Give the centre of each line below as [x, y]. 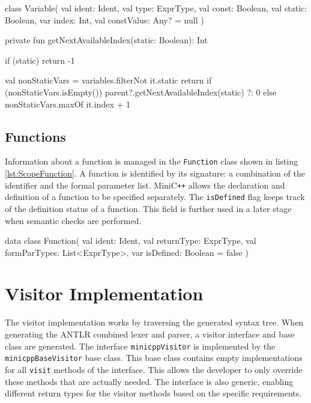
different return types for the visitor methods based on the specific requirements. [153, 393]
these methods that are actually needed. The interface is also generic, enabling [149, 381]
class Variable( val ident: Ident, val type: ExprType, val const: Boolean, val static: [156, 8]
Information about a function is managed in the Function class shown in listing [152, 161]
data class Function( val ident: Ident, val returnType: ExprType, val [131, 241]
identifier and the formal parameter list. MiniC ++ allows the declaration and [145, 185]
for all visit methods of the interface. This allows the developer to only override [154, 369]
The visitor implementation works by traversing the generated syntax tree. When [154, 322]
